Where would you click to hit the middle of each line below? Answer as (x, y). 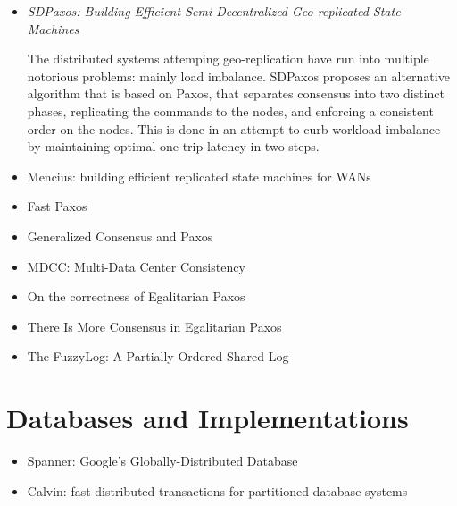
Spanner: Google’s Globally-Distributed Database (162, 461)
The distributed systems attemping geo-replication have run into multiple (228, 59)
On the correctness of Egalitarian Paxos (136, 296)
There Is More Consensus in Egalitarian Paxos (154, 326)
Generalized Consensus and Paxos (120, 236)
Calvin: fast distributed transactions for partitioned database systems (217, 490)
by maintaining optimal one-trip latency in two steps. (173, 146)
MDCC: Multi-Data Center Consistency (136, 266)
